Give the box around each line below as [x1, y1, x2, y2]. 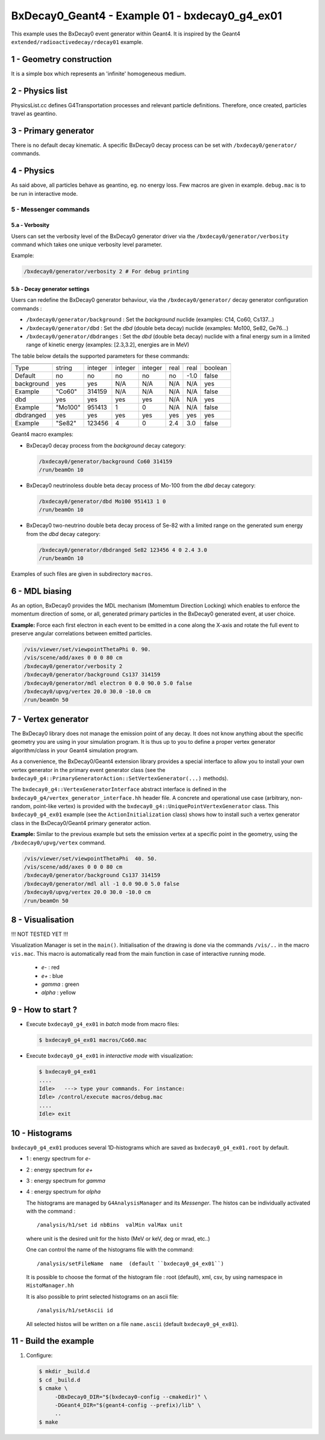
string [55, 364, 72, 372]
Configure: [26, 1352, 53, 1359]
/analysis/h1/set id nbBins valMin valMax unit [37, 1221, 183, 1229]
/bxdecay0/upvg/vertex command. [11, 839, 106, 846]
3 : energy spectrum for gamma [26, 1177, 105, 1184]
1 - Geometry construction [11, 54, 112, 64]
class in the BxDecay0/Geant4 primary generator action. [11, 819, 152, 826]
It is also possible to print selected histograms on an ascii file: [26, 1292, 179, 1300]
